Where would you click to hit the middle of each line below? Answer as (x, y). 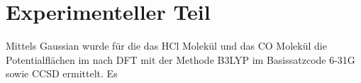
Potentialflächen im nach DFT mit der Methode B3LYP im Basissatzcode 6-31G (180, 59)
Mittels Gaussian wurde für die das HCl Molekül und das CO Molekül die (166, 46)
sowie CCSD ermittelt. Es (62, 73)
